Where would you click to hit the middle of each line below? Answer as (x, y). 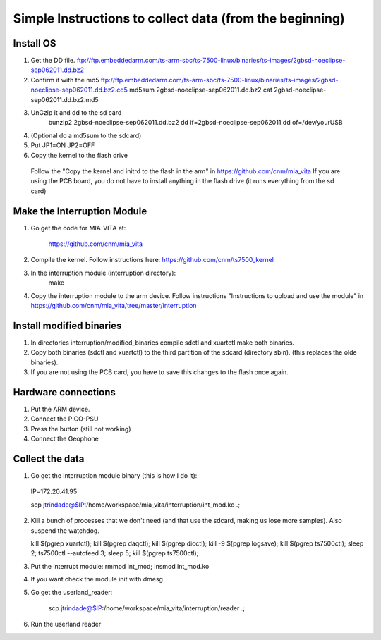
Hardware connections (65, 392)
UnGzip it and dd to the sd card (76, 113)
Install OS (35, 43)
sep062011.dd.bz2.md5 (65, 99)
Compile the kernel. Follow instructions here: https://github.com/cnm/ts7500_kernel (152, 260)
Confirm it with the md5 (65, 80)
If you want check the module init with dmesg (97, 579)
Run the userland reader (66, 624)
